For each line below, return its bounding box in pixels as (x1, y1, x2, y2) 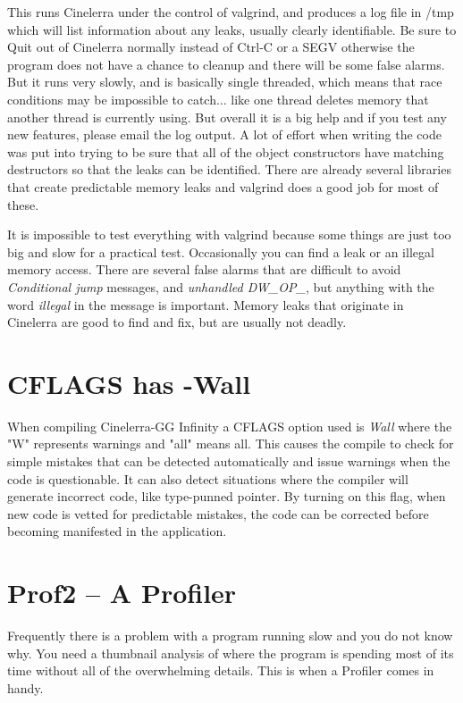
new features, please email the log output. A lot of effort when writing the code (7, 125, 442, 144)
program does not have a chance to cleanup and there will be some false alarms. (7, 54, 445, 73)
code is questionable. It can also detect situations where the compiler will (7, 469, 408, 488)
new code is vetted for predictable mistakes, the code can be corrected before (7, 504, 429, 523)
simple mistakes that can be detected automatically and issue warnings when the (7, 452, 450, 470)
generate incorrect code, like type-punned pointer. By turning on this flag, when (7, 487, 446, 506)
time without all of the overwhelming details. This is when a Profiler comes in (7, 661, 434, 680)
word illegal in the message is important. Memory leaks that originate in (7, 295, 404, 314)
